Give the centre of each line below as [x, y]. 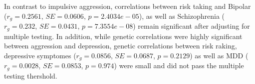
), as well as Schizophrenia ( [182, 16]
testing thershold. [31, 75]
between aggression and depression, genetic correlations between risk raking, [121, 46]
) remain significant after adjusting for [191, 26]
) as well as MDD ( [219, 55]
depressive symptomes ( [40, 55]
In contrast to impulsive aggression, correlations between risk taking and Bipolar [127, 6]
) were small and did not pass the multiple [179, 65]
